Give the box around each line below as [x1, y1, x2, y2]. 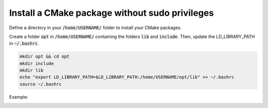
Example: [9, 94, 28, 100]
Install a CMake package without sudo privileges [9, 7, 214, 18]
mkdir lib [19, 68, 44, 73]
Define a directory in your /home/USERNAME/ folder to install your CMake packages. [9, 25, 182, 31]
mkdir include [19, 61, 54, 66]
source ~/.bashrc [19, 81, 62, 87]
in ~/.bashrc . [9, 40, 39, 46]
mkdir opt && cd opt [19, 54, 69, 59]
